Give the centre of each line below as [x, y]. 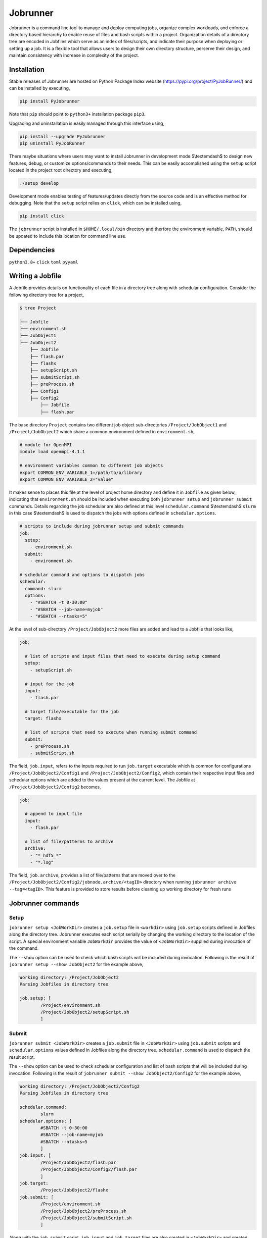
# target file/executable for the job [72, 712]
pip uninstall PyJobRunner [52, 143]
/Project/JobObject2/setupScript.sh [85, 1012]
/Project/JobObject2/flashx [74, 1190]
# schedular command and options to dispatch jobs [82, 575]
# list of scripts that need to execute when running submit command [111, 732]
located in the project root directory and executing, [61, 170]
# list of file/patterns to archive [69, 841]
